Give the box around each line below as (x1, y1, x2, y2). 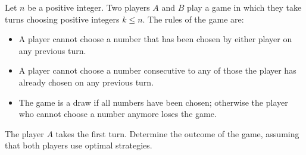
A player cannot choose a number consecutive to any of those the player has (18, 64, 296, 77)
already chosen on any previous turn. (18, 75, 154, 88)
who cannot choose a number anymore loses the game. (18, 107, 217, 120)
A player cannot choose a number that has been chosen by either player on (18, 33, 292, 45)
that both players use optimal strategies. (5, 139, 152, 151)
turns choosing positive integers (5, 12, 120, 25)
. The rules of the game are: (142, 12, 244, 25)
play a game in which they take (187, 1, 302, 13)
